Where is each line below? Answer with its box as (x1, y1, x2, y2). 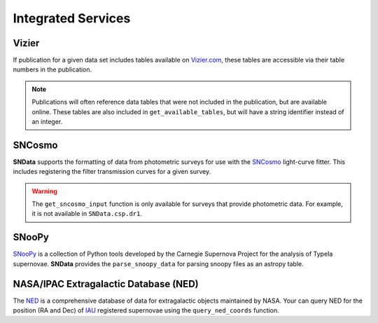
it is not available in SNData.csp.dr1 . (31, 209, 143, 218)
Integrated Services (13, 11, 131, 26)
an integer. (31, 118, 63, 126)
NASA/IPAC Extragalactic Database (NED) (13, 277, 199, 290)
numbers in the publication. (13, 65, 92, 74)
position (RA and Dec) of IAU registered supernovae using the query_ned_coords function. (13, 306, 279, 315)
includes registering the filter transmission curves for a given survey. (13, 167, 211, 176)
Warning (31, 186, 57, 195)
